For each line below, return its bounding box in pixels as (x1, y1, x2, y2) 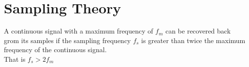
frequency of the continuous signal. (4, 45, 107, 55)
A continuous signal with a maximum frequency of (4, 26, 153, 36)
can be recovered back (165, 26, 231, 36)
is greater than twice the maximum (141, 35, 246, 45)
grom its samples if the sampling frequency (4, 35, 131, 45)
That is (4, 54, 26, 64)
